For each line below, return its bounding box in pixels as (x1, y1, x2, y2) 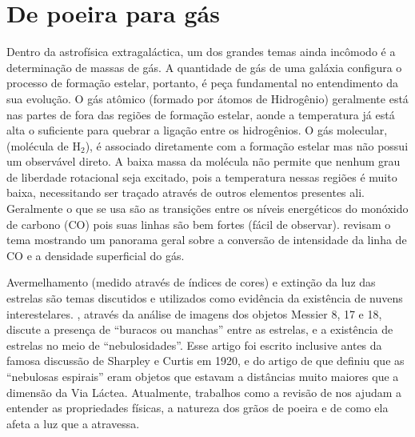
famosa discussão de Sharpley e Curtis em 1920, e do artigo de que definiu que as (6, 352, 405, 369)
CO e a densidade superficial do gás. (6, 247, 185, 263)
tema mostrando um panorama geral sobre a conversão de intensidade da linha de (6, 231, 407, 248)
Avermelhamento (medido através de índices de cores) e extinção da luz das (6, 274, 376, 291)
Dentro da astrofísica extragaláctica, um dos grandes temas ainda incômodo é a (6, 43, 396, 60)
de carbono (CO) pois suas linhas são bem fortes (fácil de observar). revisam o (6, 215, 391, 232)
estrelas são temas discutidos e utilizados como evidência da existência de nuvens (6, 290, 403, 307)
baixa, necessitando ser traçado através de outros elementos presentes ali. (6, 184, 365, 201)
